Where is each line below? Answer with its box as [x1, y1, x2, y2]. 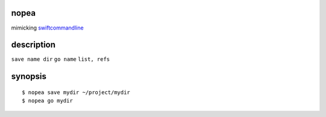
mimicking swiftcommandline [11, 24, 84, 31]
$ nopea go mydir [22, 97, 73, 104]
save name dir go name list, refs [11, 56, 110, 63]
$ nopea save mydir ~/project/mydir [22, 89, 130, 96]
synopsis [11, 71, 46, 81]
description [11, 40, 56, 50]
